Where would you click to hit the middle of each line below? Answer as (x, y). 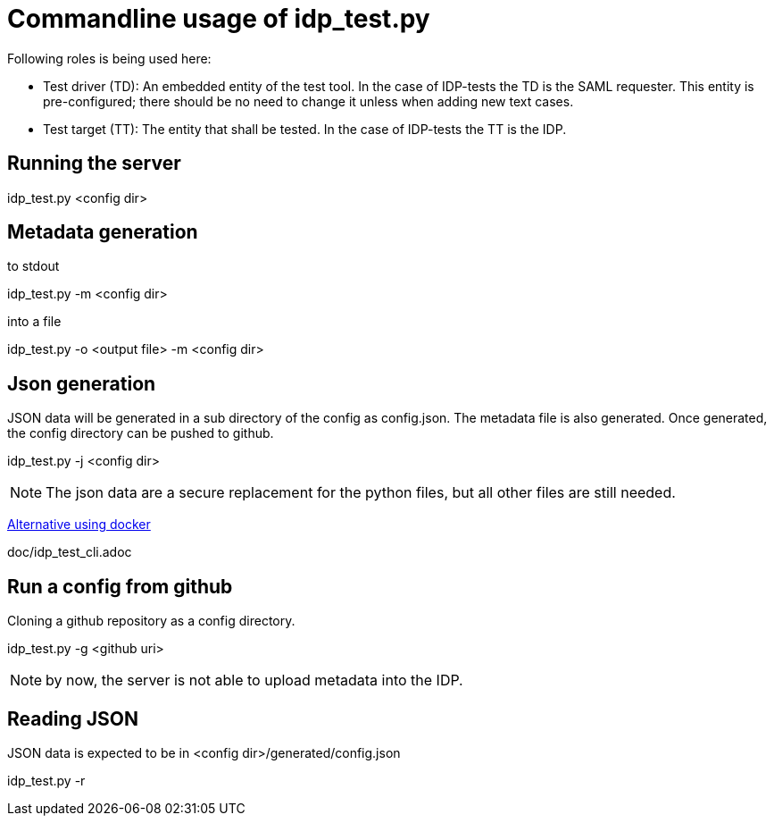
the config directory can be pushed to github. (141, 433)
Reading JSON (73, 718)
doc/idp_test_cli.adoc (70, 552)
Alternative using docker (79, 525)
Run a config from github (120, 586)
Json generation (82, 383)
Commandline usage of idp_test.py (219, 19)
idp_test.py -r (46, 780)
